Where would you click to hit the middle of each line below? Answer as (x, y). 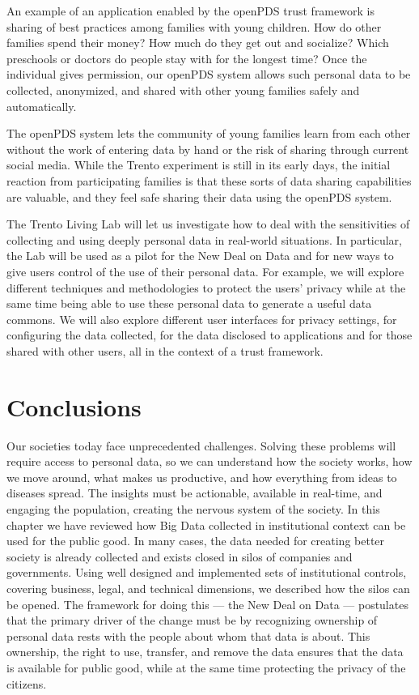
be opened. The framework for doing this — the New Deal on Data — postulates (207, 604)
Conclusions (74, 406)
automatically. (42, 106)
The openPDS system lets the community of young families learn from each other (209, 133)
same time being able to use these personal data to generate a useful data (189, 303)
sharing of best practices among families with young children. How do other (194, 26)
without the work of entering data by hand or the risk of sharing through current (208, 149)
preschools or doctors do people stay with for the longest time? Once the (187, 58)
